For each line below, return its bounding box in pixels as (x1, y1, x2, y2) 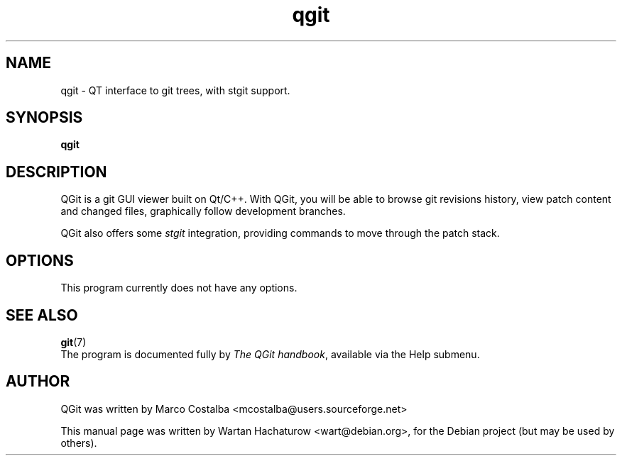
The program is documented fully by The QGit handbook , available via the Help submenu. (60, 348, 480, 360)
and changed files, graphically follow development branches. (60, 205, 346, 218)
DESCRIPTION (6, 162, 107, 181)
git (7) (60, 335, 87, 348)
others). (60, 436, 97, 449)
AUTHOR (6, 372, 70, 391)
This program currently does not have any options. (60, 282, 298, 294)
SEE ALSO (6, 306, 78, 324)
